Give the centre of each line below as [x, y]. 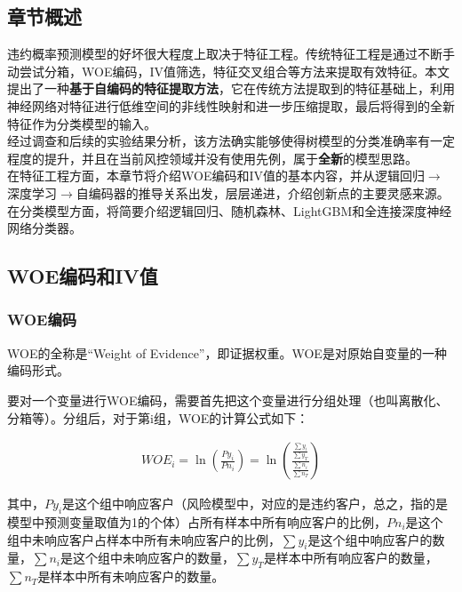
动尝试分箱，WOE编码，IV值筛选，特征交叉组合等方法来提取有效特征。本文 [228, 71]
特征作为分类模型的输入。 [82, 123]
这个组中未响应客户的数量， [154, 558]
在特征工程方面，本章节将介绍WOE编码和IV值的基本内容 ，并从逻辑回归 [216, 176]
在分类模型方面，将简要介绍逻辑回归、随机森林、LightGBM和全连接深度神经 [230, 210]
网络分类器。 [44, 228]
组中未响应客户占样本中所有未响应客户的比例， [144, 539]
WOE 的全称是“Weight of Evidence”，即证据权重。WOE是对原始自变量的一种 [227, 352]
